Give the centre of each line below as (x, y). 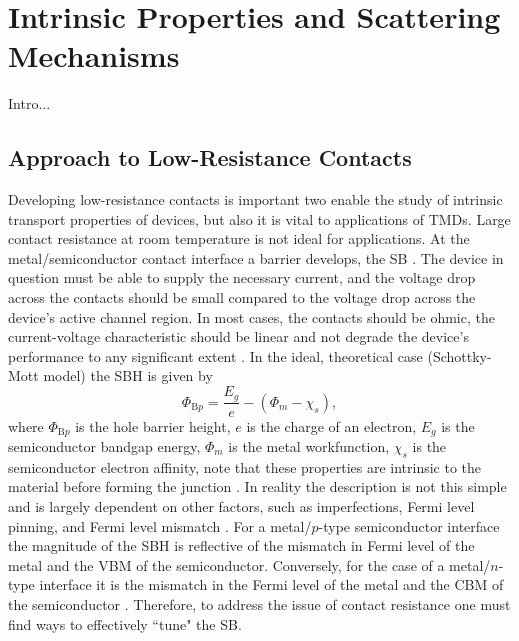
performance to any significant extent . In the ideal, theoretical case (215, 355)
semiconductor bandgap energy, (104, 445)
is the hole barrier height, (153, 425)
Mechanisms (94, 55)
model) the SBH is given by (128, 375)
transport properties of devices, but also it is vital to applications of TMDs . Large (259, 218)
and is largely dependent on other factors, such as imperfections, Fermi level (241, 505)
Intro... (29, 103)
